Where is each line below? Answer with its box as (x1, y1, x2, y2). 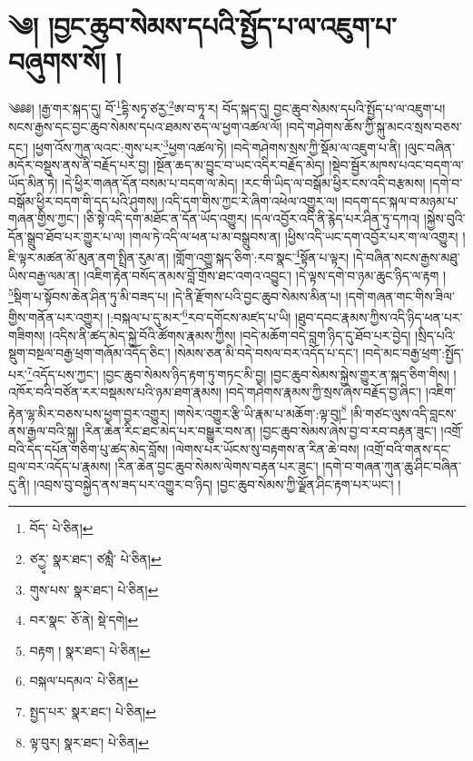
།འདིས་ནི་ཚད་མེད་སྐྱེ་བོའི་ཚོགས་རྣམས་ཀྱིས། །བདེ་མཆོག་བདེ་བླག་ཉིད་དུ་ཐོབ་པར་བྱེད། (49, 325, 411, 344)
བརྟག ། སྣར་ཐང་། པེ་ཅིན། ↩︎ (29, 640, 151, 659)
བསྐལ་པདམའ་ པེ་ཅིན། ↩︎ (29, 671, 139, 690)
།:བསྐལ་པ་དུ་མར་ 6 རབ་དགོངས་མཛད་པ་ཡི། (107, 305, 291, 327)
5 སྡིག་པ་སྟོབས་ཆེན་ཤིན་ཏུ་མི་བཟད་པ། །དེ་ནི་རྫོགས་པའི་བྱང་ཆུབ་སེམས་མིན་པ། (8, 284, 341, 305)
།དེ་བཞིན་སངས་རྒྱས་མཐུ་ (352, 248, 460, 267)
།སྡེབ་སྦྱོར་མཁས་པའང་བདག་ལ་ (329, 155, 464, 174)
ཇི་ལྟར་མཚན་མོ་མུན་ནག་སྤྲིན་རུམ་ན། (8, 248, 169, 267)
